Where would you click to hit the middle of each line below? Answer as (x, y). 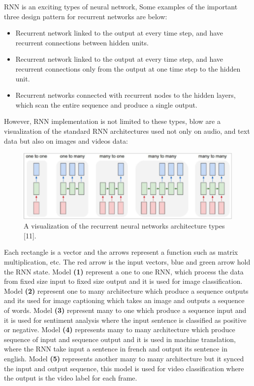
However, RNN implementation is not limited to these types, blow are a (112, 121)
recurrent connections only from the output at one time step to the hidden (128, 68)
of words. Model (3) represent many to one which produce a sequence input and (125, 310)
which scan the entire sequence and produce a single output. (106, 104)
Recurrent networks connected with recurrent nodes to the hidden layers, (126, 95)
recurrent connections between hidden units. (82, 42)
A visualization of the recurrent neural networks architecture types (124, 226)
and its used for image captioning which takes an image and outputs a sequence (124, 300)
